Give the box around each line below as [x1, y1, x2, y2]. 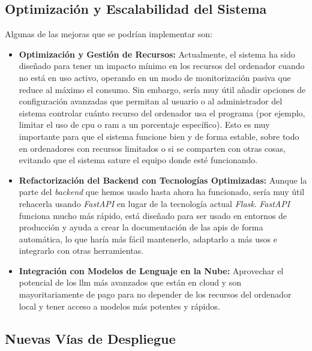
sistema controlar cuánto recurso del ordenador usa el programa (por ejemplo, [19, 106, 305, 119]
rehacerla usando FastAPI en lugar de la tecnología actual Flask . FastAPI [19, 197, 290, 209]
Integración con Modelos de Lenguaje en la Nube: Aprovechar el [19, 264, 284, 277]
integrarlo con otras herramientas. [19, 244, 144, 257]
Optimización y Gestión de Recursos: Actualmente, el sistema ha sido [19, 47, 295, 60]
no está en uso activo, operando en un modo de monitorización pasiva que [19, 71, 291, 83]
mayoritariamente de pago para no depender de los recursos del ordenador [19, 288, 292, 301]
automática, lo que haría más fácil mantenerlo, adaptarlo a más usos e [19, 232, 277, 245]
